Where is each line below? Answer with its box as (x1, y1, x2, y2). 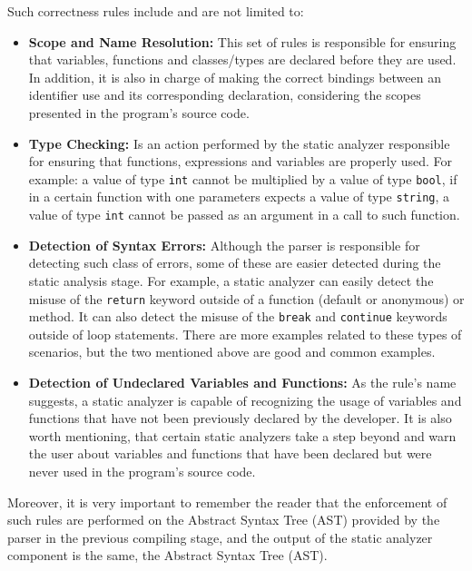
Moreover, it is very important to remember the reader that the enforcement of (7, 492, 447, 511)
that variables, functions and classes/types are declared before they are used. (28, 50, 457, 69)
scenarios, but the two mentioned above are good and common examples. (28, 342, 436, 361)
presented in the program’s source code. (28, 103, 250, 122)
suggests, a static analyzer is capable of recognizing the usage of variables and (28, 390, 462, 409)
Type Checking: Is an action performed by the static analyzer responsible (28, 133, 450, 153)
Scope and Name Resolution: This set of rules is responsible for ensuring (28, 32, 457, 51)
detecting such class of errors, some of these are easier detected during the (28, 253, 441, 272)
